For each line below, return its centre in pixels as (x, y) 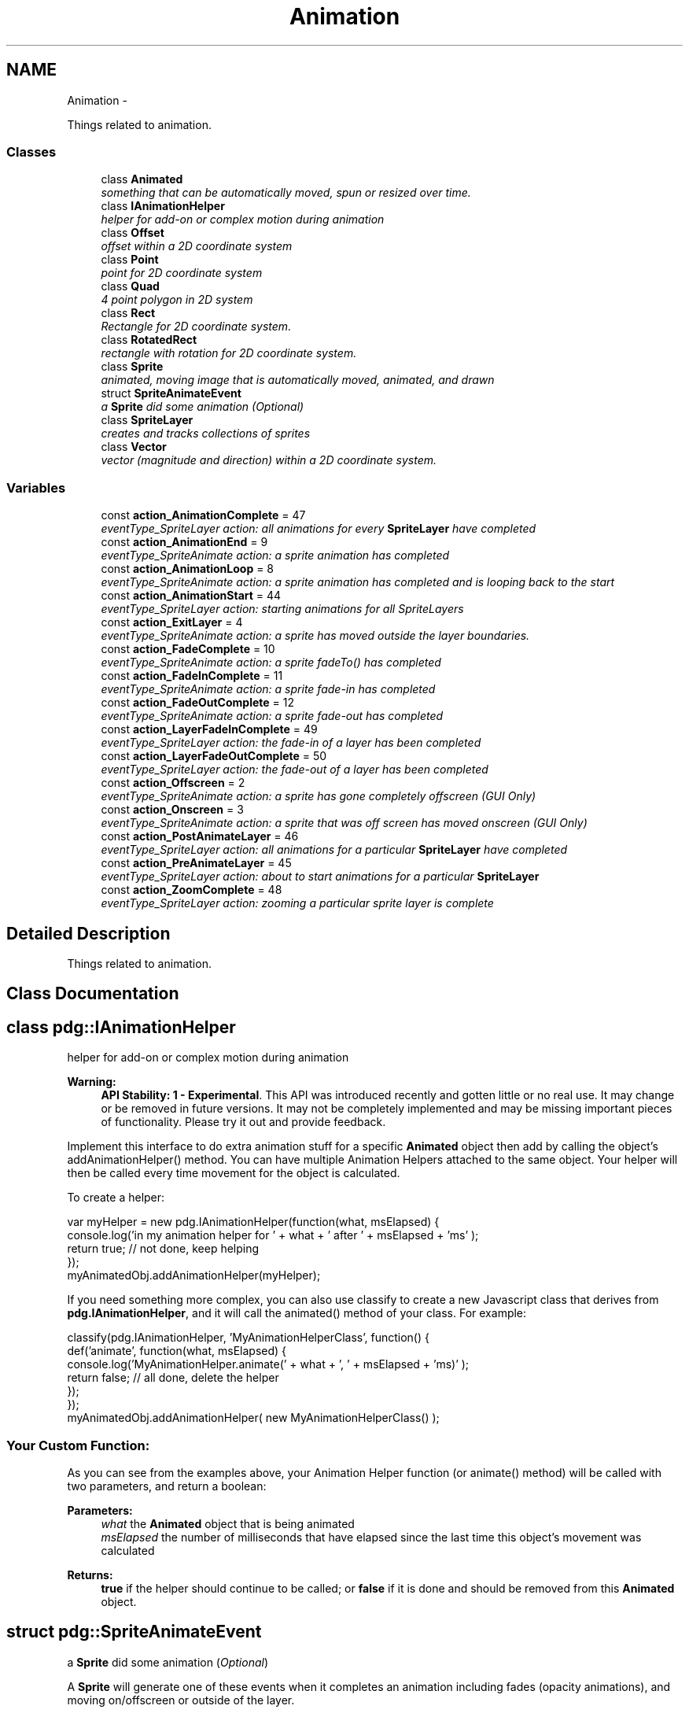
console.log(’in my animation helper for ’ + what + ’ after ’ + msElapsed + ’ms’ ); (273, 1235)
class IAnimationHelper (163, 206)
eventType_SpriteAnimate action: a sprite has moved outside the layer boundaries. (315, 636)
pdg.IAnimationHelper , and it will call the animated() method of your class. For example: (297, 1313)
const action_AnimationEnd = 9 (184, 542)
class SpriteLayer (147, 420)
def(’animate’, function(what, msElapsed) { (177, 1351)
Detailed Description (88, 933)
